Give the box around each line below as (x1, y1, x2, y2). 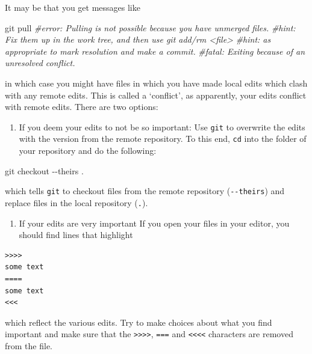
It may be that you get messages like (5, 1, 140, 13)
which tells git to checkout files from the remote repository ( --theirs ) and (5, 185, 285, 197)
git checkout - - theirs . (5, 164, 84, 177)
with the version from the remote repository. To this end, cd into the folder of (19, 132, 307, 145)
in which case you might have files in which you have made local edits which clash (5, 76, 308, 89)
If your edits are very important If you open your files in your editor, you (19, 216, 290, 229)
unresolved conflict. (5, 56, 75, 69)
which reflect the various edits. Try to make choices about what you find (5, 316, 272, 328)
